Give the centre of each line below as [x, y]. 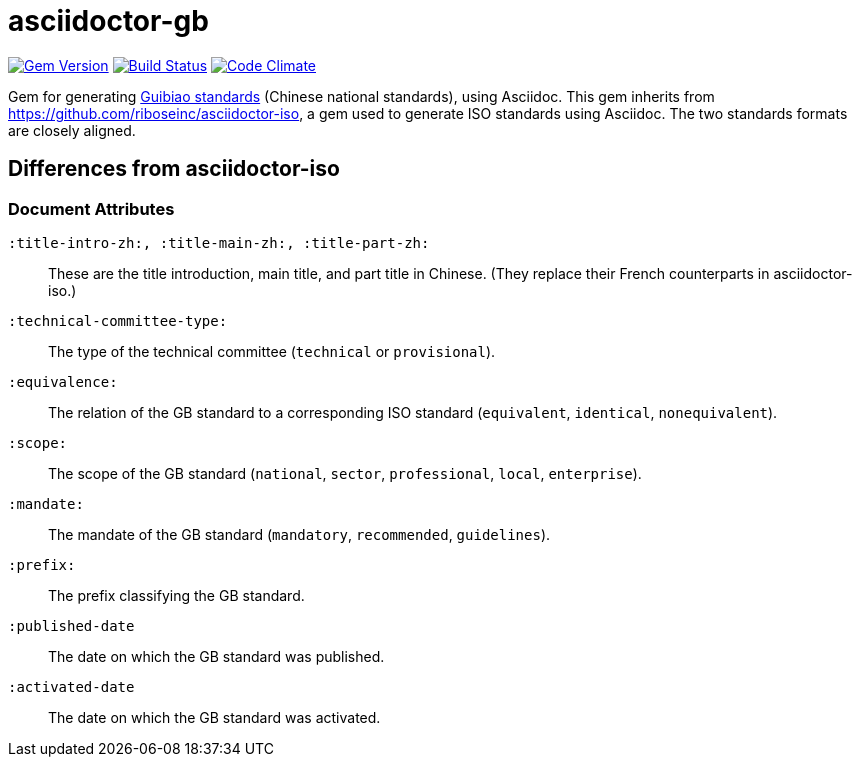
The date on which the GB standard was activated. [214, 717]
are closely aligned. [72, 130]
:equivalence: [63, 381]
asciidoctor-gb [108, 21]
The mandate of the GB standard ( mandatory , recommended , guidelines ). [299, 534]
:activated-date [71, 686]
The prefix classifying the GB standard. [176, 595]
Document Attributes [91, 208]
